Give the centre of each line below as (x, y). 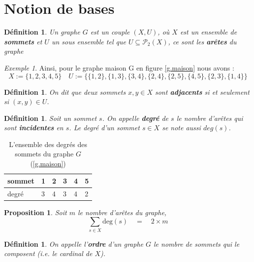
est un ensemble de (208, 32)
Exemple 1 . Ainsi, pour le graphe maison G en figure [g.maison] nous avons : (119, 67)
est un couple (110, 32)
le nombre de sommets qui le (197, 243)
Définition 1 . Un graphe (42, 32)
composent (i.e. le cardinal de (48, 253)
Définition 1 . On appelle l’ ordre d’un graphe (74, 243)
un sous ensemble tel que (89, 41)
